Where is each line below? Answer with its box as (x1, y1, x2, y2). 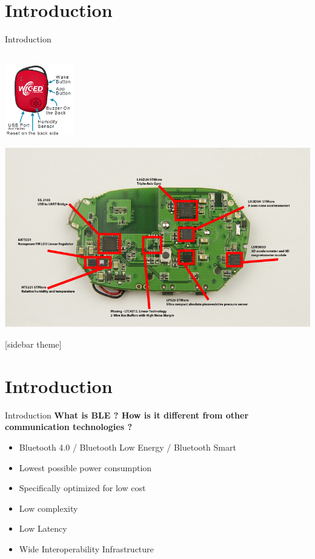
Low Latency (19, 522, 67, 535)
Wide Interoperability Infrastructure (19, 542, 154, 555)
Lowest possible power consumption (19, 461, 152, 474)
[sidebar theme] (5, 338, 62, 351)
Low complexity (19, 501, 78, 514)
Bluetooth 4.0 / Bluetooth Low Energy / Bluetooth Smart (19, 440, 236, 453)
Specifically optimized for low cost (19, 481, 146, 494)
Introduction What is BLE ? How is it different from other (5, 408, 249, 421)
